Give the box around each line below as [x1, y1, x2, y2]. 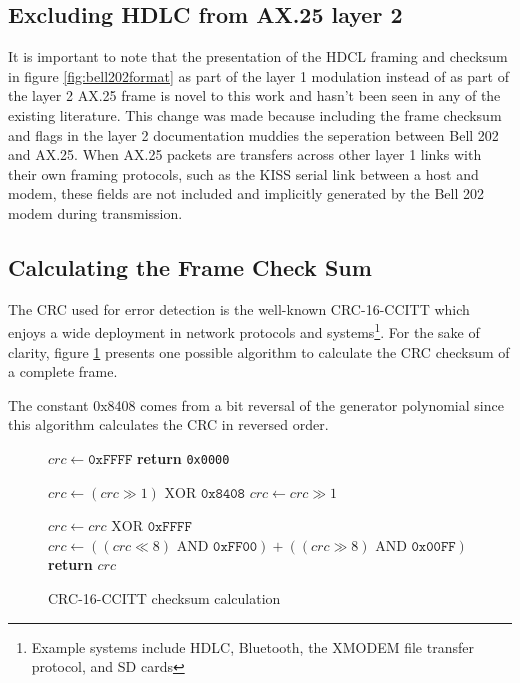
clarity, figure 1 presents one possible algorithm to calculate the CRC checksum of [8, 341, 510, 362]
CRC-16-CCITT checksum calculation [48, 588, 281, 608]
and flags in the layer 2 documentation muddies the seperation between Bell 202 [8, 124, 499, 145]
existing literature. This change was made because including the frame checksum [8, 104, 502, 125]
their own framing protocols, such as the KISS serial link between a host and [8, 163, 479, 184]
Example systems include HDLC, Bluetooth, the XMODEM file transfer [31, 636, 474, 657]
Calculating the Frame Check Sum [8, 251, 372, 282]
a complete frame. [8, 361, 118, 382]
